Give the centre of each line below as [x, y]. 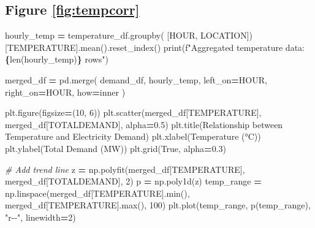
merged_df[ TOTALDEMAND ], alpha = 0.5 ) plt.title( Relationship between [144, 124]
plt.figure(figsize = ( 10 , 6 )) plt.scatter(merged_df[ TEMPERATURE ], [133, 112]
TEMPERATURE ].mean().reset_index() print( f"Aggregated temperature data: [156, 47]
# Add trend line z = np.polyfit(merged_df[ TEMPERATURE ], [125, 169]
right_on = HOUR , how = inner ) [65, 92]
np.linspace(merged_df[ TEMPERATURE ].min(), [97, 193]
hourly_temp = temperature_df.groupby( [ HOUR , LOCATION [126, 35]
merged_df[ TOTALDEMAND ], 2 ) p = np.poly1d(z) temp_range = [133, 181]
